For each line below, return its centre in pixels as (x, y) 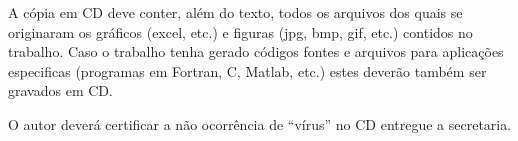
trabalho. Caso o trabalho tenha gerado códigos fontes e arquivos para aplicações (256, 51)
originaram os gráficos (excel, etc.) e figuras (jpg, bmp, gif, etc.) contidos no (240, 31)
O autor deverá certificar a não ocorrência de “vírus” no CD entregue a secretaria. (260, 123)
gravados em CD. (60, 90)
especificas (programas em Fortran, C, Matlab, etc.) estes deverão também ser (247, 70)
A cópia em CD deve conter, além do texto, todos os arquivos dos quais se (235, 12)
